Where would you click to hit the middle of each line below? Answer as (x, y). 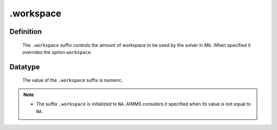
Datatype (25, 67)
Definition (26, 32)
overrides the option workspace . (57, 52)
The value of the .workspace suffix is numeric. (73, 80)
